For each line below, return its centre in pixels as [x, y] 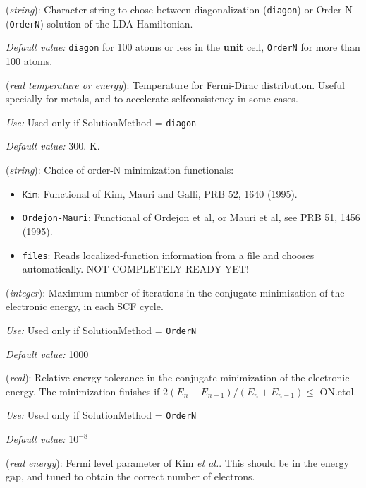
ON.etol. [338, 391]
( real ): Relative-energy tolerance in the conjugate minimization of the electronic [178, 377]
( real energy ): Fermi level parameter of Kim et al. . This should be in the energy [177, 462]
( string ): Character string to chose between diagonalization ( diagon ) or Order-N [179, 9]
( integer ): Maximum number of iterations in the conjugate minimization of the [175, 292]
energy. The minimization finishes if [83, 391]
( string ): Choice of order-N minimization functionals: [120, 169]
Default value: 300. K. [53, 146]
